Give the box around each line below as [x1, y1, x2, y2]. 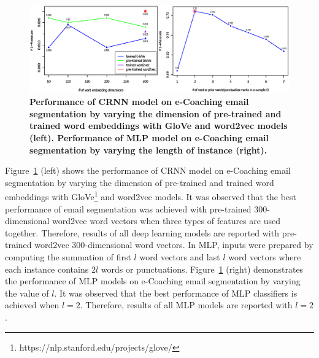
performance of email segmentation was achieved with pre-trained [5, 202, 252, 215]
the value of [5, 286, 49, 299]
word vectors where [228, 251, 301, 263]
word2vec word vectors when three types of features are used [52, 214, 280, 227]
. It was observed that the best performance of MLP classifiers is [54, 286, 298, 299]
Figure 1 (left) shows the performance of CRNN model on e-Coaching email [5, 164, 291, 177]
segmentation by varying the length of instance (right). [29, 143, 267, 156]
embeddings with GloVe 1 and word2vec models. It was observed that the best [5, 189, 296, 203]
